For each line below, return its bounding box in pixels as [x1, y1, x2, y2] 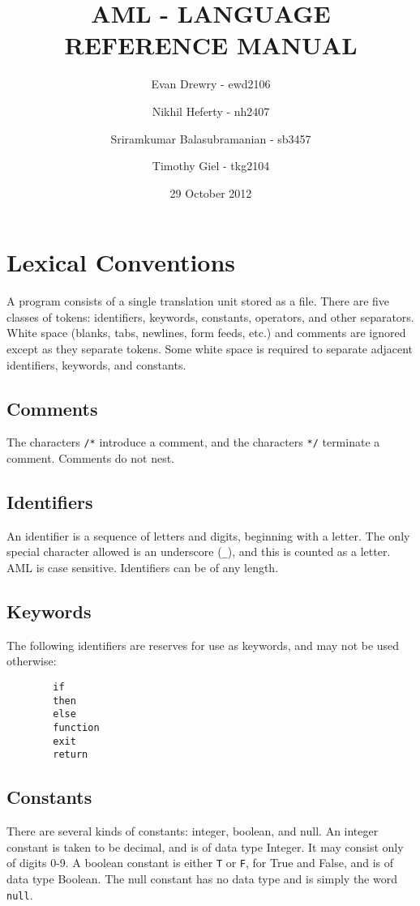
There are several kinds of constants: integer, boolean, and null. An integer [6, 823, 379, 840]
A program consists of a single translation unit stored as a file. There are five [6, 293, 390, 310]
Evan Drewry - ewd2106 [151, 75, 271, 92]
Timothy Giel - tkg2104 [152, 157, 270, 174]
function [53, 722, 100, 734]
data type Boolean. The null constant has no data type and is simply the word [6, 870, 397, 887]
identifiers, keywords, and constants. [6, 356, 186, 373]
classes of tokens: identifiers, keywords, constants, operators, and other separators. [6, 308, 414, 325]
